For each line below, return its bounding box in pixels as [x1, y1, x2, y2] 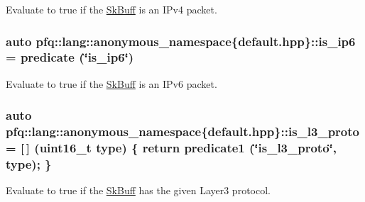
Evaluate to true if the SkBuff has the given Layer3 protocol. [6, 183, 271, 198]
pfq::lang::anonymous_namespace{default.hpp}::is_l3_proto [6, 123, 359, 140]
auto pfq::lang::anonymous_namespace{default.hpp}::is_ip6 [6, 32, 356, 50]
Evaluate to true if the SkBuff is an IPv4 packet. [6, 2, 217, 16]
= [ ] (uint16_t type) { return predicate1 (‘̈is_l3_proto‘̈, [6, 139, 337, 157]
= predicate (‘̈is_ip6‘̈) [6, 48, 134, 66]
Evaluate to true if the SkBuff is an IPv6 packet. [6, 76, 217, 91]
